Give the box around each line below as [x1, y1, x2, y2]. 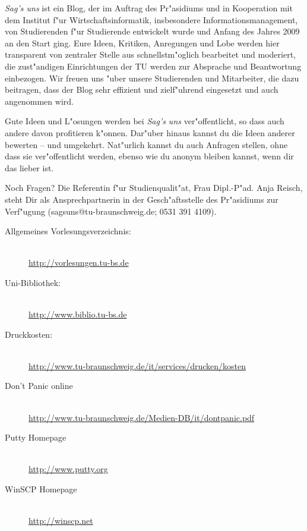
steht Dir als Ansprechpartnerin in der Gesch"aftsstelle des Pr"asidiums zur [5, 193, 278, 205]
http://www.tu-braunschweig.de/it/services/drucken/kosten [29, 359, 246, 372]
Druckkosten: [5, 328, 53, 340]
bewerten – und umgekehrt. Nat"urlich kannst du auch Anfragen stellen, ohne [5, 138, 288, 150]
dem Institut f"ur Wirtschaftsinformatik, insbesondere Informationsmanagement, [5, 13, 298, 26]
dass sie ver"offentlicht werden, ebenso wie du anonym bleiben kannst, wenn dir [5, 150, 294, 162]
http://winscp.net [29, 514, 93, 527]
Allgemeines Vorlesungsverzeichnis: [5, 225, 131, 237]
